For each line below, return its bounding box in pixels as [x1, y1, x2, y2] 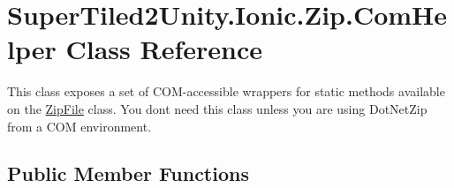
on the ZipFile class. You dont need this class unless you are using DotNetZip [7, 99, 428, 117]
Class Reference [65, 31, 262, 67]
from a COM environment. [7, 117, 152, 135]
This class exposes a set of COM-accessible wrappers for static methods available [7, 82, 445, 101]
